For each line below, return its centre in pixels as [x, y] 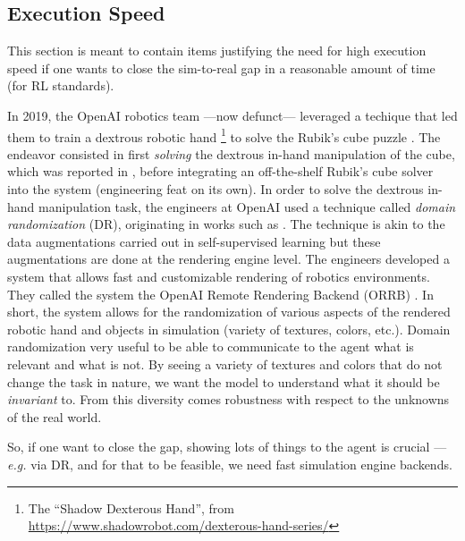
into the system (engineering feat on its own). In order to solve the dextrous [216, 189]
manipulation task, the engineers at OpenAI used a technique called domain [247, 206]
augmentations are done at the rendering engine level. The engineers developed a [228, 259]
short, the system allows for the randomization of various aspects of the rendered [229, 312]
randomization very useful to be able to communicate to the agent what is [211, 347]
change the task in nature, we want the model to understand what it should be [224, 381]
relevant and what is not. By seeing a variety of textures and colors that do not [225, 363]
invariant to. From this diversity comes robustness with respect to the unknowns [228, 399]
